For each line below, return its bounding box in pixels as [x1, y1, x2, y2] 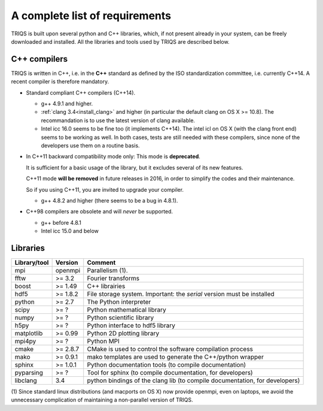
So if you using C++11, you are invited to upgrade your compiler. [26, 186, 184, 193]
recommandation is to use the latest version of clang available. [41, 117, 196, 124]
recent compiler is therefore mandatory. [11, 78, 109, 85]
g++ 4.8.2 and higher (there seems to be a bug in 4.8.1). [41, 197, 178, 204]
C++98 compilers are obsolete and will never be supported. [26, 208, 173, 215]
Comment [87, 258, 116, 267]
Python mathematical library [87, 306, 167, 314]
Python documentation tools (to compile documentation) [87, 361, 246, 368]
